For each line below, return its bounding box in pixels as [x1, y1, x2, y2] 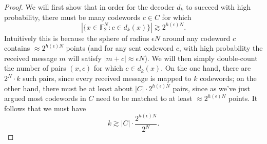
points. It [228, 93, 258, 104]
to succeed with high [186, 2, 251, 12]
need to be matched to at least [96, 93, 193, 104]
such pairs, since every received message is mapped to [23, 73, 192, 83]
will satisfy [68, 52, 102, 63]
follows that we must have [4, 102, 86, 113]
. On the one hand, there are [161, 63, 251, 73]
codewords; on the [200, 73, 257, 83]
